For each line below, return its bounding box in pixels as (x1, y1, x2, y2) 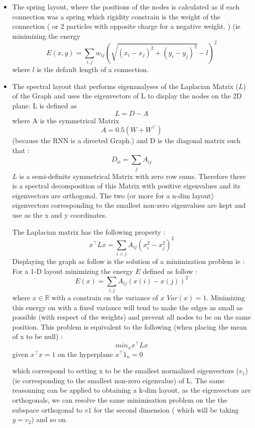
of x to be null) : (12, 331, 63, 342)
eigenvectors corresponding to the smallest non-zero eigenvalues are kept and (12, 200, 246, 210)
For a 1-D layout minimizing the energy (12, 265, 133, 276)
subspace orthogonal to (12, 404, 83, 415)
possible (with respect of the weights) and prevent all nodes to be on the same (12, 312, 251, 322)
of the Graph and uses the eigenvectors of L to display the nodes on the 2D (12, 90, 242, 101)
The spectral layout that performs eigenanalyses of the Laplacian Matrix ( (12, 81, 239, 91)
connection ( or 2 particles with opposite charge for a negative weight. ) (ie (12, 21, 241, 31)
